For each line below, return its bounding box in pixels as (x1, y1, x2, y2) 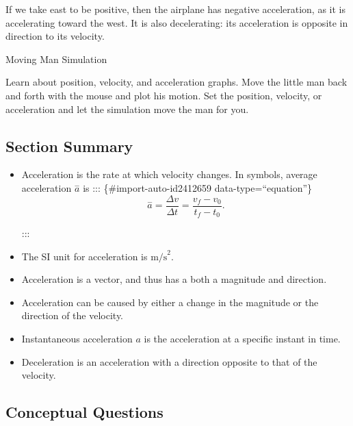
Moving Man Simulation (5, 51, 107, 66)
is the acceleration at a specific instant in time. (144, 331, 341, 346)
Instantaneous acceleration (21, 331, 133, 346)
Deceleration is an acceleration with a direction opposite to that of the (21, 354, 317, 368)
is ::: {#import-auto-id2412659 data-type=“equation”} (83, 180, 313, 195)
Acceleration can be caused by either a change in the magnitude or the (21, 295, 319, 309)
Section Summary (5, 135, 133, 156)
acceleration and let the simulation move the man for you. (5, 101, 249, 116)
